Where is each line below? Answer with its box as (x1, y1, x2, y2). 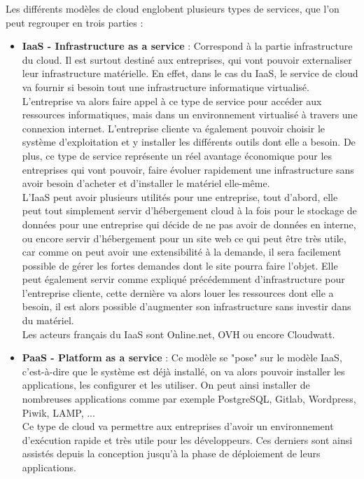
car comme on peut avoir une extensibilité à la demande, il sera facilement (22, 244, 342, 259)
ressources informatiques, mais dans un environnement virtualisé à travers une (22, 107, 358, 122)
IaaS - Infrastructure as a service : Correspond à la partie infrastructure (22, 39, 353, 53)
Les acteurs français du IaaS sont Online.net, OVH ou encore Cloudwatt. (22, 326, 335, 341)
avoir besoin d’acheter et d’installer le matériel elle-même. (22, 176, 270, 190)
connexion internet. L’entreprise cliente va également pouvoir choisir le (22, 120, 325, 135)
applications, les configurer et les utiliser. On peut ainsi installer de (22, 377, 310, 392)
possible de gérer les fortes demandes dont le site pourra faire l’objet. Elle (22, 258, 338, 272)
